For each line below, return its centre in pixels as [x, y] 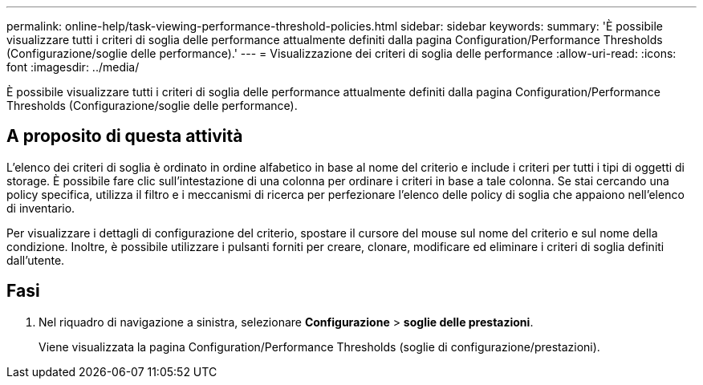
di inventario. [41, 208]
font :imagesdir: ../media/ [73, 67]
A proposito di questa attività [125, 136]
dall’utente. [36, 260]
